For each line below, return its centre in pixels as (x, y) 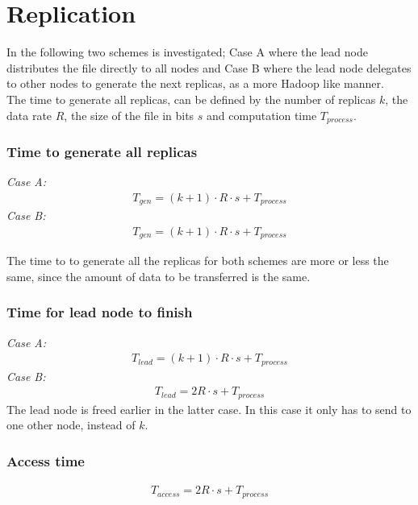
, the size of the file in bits (129, 115)
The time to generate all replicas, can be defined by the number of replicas (191, 99)
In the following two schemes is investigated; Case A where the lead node (187, 52)
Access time (46, 461)
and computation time (262, 115)
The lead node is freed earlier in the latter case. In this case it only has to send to (209, 409)
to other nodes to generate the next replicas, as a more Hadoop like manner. (195, 83)
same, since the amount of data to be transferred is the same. (159, 276)
